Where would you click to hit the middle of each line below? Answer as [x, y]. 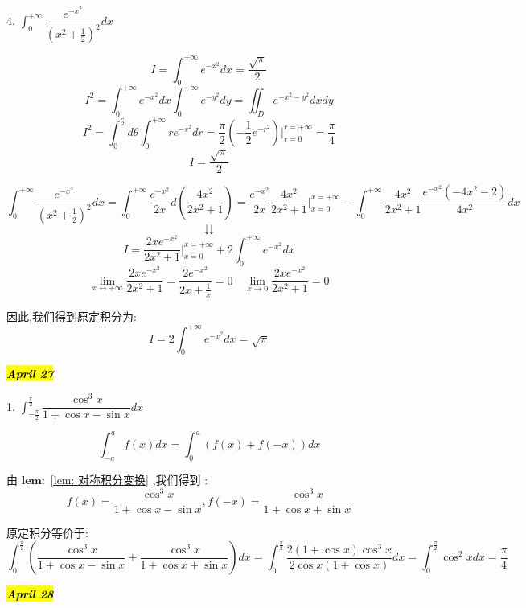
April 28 [30, 594]
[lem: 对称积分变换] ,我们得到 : [129, 479]
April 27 [30, 374]
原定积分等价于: [47, 532]
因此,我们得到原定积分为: [72, 316]
